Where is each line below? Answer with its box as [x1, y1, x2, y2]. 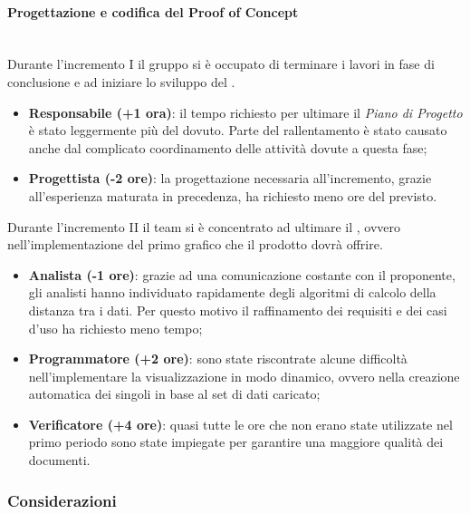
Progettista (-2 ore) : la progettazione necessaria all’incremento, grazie [28, 169, 432, 188]
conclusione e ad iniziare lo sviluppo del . [7, 72, 235, 91]
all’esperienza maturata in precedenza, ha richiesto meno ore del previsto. [28, 186, 437, 205]
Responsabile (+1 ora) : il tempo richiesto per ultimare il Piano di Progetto [28, 102, 463, 121]
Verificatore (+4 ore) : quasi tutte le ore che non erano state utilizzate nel [28, 414, 453, 433]
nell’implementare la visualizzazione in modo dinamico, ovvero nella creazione [28, 366, 460, 385]
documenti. [28, 451, 91, 470]
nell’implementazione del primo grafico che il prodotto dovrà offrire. [7, 235, 383, 254]
